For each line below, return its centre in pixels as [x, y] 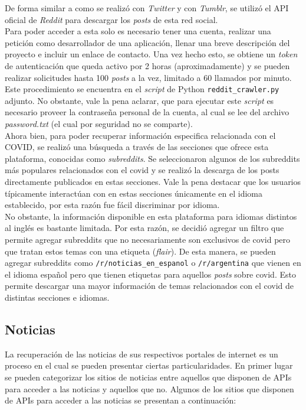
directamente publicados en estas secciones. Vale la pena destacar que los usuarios [153, 181]
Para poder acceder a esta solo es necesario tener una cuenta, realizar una [138, 31]
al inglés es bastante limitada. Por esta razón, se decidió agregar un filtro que [144, 228]
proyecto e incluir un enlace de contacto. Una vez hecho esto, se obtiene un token [151, 54]
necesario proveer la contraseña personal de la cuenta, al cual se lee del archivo [147, 112]
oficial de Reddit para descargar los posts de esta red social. [111, 19]
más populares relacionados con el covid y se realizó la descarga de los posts [142, 170]
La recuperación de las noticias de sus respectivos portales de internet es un [142, 354]
